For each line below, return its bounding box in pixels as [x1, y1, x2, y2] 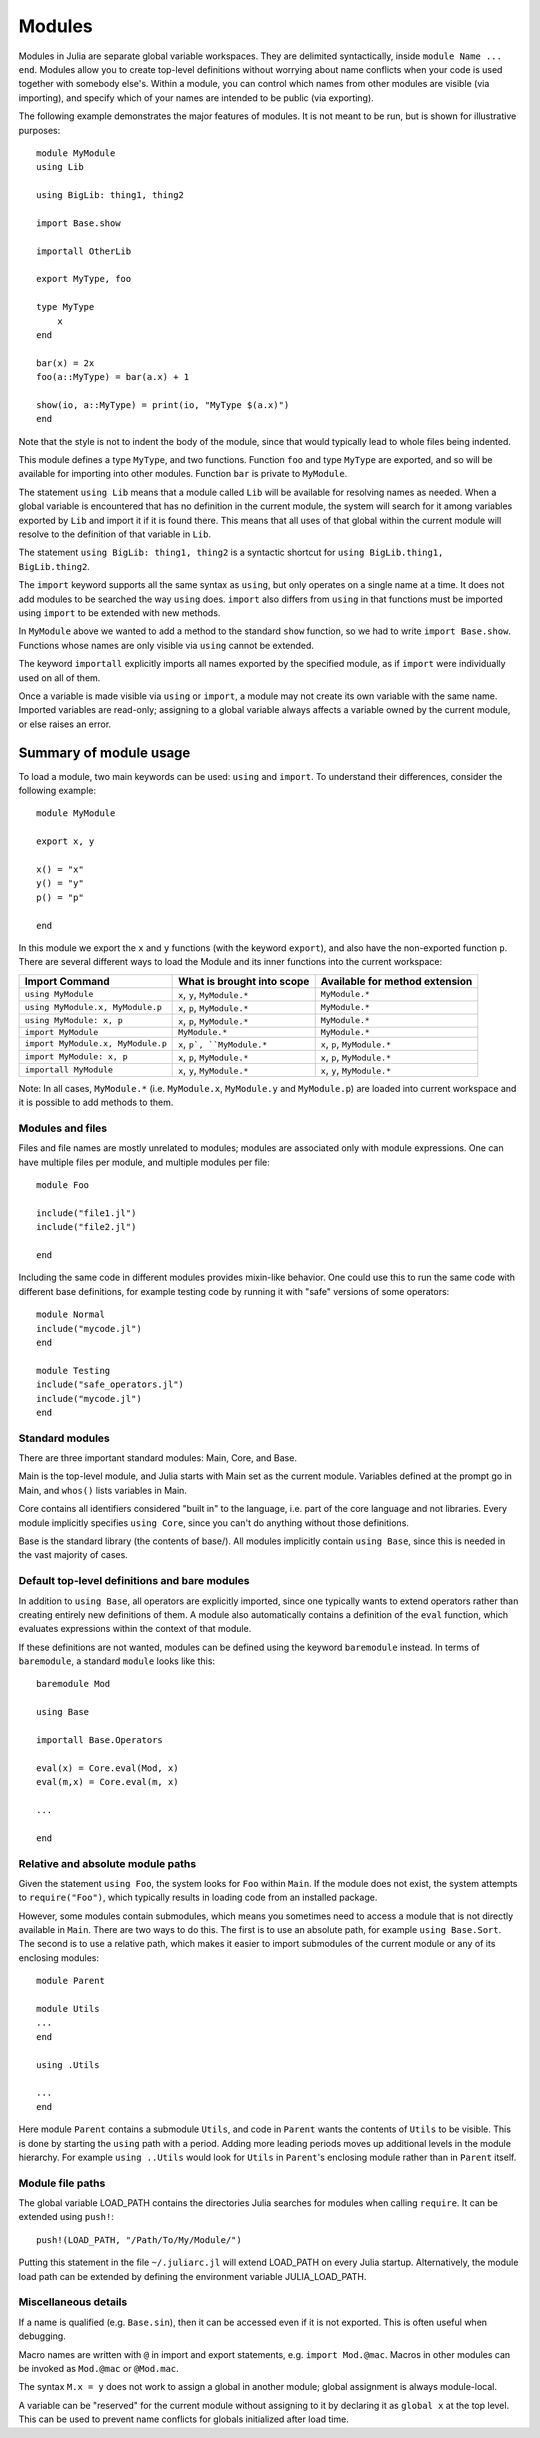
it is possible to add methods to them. [18, 1096, 174, 1109]
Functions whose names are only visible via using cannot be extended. [18, 639, 315, 651]
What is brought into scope [178, 974, 310, 988]
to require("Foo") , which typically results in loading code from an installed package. [18, 1891, 378, 1904]
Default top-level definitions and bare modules [18, 1574, 250, 1588]
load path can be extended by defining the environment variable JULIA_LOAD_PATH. [18, 2270, 367, 2282]
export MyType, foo [36, 273, 132, 285]
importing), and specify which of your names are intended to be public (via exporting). [18, 91, 374, 104]
